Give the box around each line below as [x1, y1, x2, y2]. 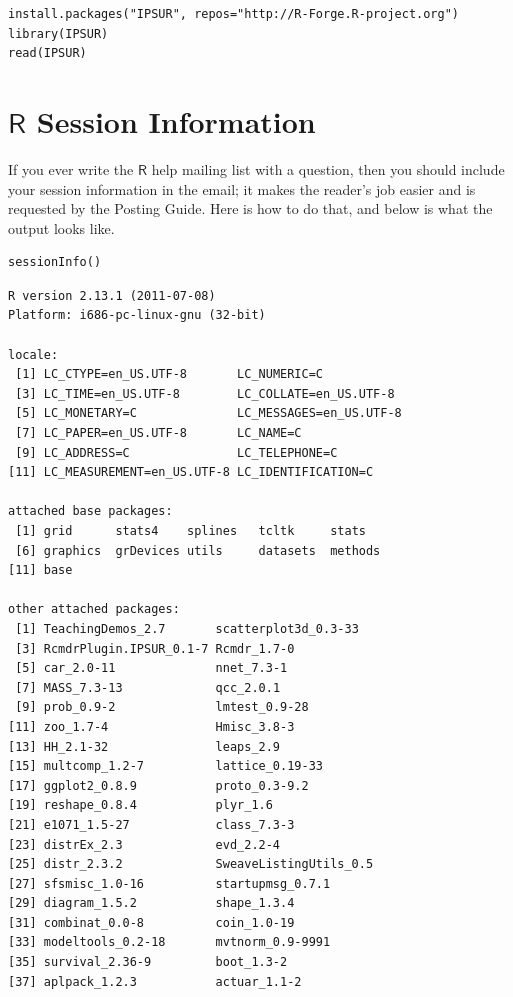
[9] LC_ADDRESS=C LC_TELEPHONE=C [15, 445, 338, 460]
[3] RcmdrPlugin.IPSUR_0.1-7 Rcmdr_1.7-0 [15, 641, 295, 656]
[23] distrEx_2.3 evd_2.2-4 [8, 837, 281, 852]
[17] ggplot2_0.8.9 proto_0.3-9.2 [8, 778, 309, 793]
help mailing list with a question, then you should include [151, 158, 505, 179]
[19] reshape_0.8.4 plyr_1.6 [8, 798, 273, 813]
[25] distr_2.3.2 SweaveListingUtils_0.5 [8, 857, 374, 872]
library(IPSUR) [8, 26, 109, 41]
